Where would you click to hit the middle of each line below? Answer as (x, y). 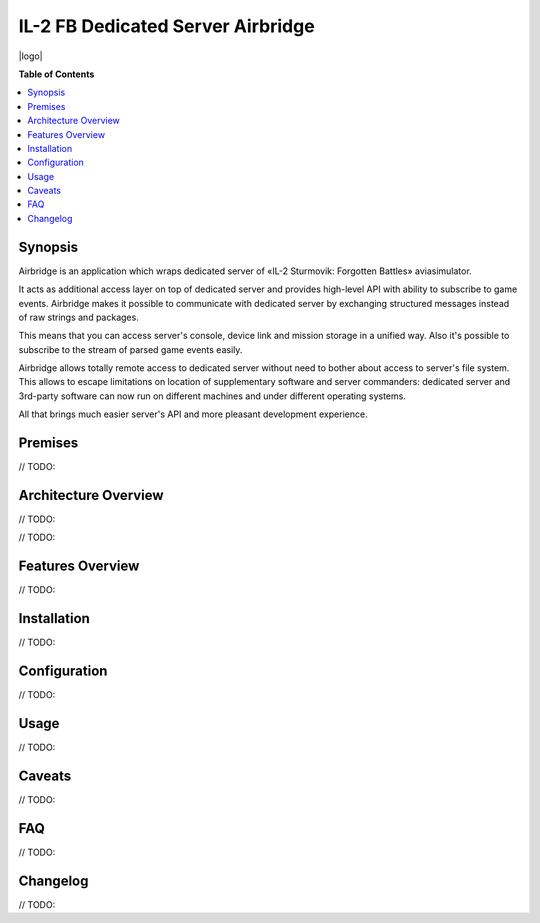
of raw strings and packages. (78, 317)
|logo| (31, 56)
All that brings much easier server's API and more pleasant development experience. (193, 414)
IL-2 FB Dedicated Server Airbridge (166, 26)
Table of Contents (56, 74)
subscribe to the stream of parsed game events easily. (130, 349)
